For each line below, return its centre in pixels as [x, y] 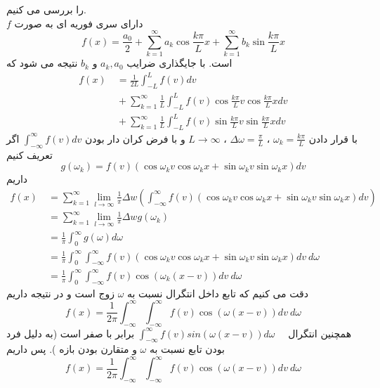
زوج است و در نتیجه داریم [60, 293]
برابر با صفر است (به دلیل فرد [71, 333]
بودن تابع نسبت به [187, 349]
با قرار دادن [333, 138]
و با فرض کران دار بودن [135, 138]
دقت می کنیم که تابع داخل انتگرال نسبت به [218, 293]
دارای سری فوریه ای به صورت [79, 23]
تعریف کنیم [30, 154]
